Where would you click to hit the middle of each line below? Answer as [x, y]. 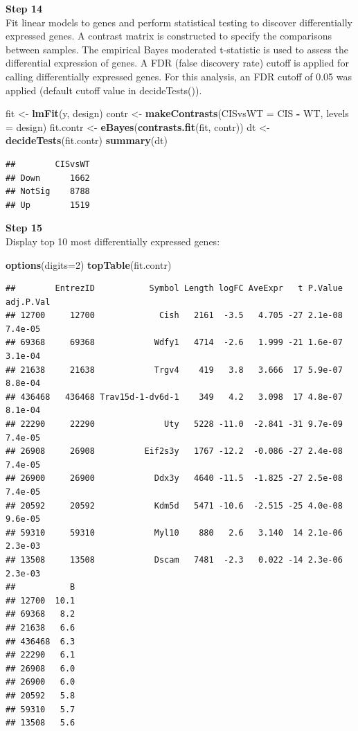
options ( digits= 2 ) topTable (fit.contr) [89, 264]
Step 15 [24, 228]
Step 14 [24, 8]
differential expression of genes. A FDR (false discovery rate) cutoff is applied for [177, 63]
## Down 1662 [48, 178]
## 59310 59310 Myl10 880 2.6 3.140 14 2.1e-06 [174, 532]
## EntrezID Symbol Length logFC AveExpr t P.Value [174, 289]
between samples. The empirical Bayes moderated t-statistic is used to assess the [177, 49]
